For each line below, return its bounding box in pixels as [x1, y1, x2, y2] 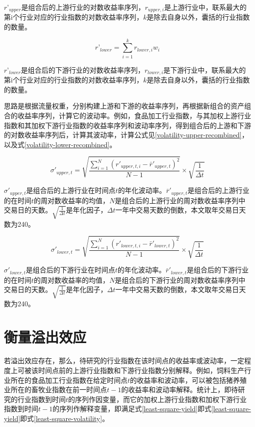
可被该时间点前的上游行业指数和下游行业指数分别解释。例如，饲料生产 [17, 365, 244, 375]
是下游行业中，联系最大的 [163, 64, 246, 75]
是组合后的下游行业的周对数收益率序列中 [115, 274, 246, 285]
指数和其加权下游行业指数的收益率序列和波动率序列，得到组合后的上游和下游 [4, 120, 251, 130]
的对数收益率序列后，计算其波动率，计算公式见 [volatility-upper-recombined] [4, 130, 242, 140]
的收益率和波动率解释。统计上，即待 [121, 384, 238, 395]
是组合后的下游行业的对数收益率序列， [21, 64, 145, 75]
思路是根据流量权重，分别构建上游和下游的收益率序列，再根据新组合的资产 [4, 101, 244, 111]
